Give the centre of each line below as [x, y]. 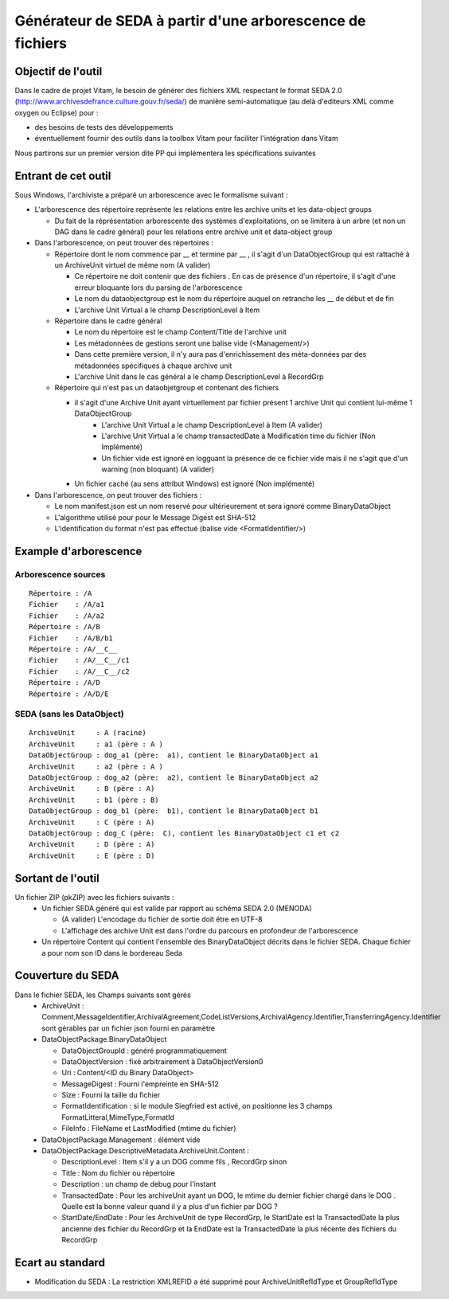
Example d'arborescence [78, 551]
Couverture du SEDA [67, 976]
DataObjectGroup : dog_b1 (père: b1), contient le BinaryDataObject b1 [174, 811]
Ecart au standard [60, 1262]
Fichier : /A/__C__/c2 [80, 671]
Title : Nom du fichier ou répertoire [118, 1173]
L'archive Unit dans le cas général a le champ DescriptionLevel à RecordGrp [199, 376]
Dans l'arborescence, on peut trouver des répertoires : [124, 243]
